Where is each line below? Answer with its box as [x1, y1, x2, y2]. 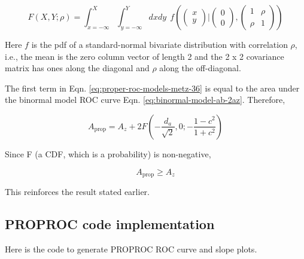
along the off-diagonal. [159, 62, 241, 74]
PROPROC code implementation [5, 215, 215, 233]
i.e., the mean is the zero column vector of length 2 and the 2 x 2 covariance [5, 50, 284, 62]
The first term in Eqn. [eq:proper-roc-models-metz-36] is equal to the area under [5, 81, 300, 94]
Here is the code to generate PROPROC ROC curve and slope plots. [5, 242, 257, 255]
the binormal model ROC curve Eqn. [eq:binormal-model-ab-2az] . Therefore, [5, 93, 285, 106]
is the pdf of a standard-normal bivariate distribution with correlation [31, 38, 288, 50]
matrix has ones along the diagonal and [5, 62, 150, 74]
